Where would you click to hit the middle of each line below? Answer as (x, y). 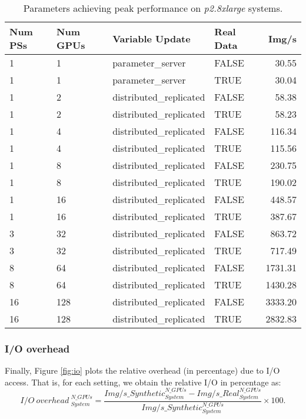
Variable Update (152, 38)
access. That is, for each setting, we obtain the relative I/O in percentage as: (143, 382)
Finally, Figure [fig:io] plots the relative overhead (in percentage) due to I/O (142, 370)
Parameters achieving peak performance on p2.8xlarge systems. (153, 8)
